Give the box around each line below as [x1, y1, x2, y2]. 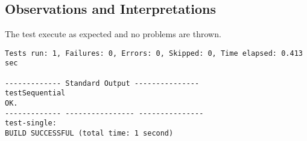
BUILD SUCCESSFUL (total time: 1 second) [5, 129, 174, 138]
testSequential [5, 89, 66, 98]
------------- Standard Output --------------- [5, 79, 200, 88]
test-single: [5, 119, 57, 128]
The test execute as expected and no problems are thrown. [5, 28, 221, 40]
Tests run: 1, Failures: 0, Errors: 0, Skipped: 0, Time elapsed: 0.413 [5, 49, 303, 58]
